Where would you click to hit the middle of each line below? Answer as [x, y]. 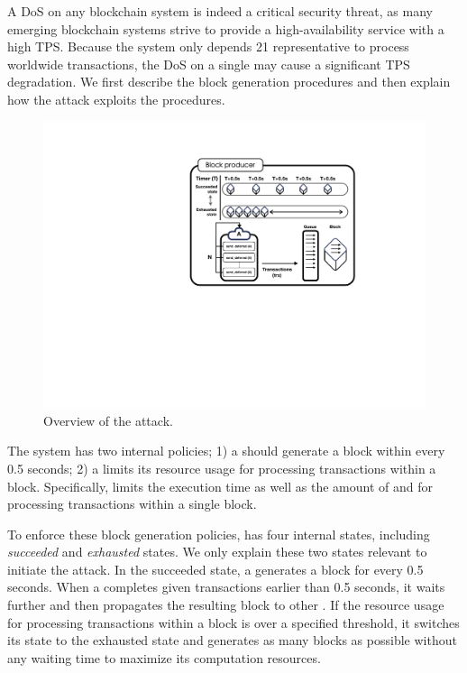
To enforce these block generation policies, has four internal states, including [219, 534]
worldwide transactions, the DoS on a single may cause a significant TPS [209, 64]
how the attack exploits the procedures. [116, 99]
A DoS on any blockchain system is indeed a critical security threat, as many [220, 11]
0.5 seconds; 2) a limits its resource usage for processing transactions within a [222, 468]
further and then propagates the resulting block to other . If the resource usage [226, 605]
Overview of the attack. [108, 420]
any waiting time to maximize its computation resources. [164, 657]
